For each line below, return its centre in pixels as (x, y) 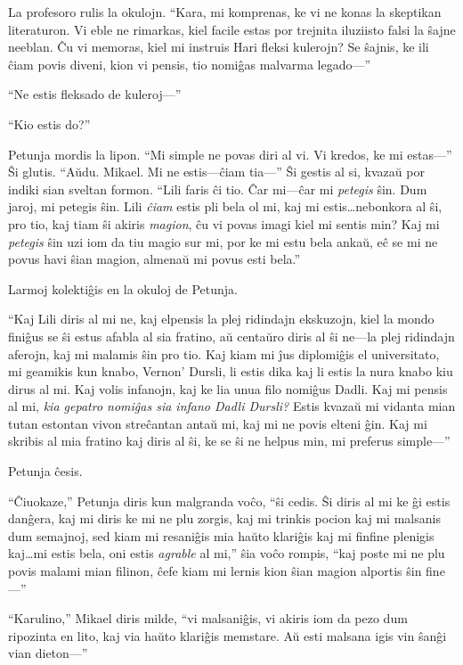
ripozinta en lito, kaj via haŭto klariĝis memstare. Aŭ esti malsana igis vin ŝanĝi (227, 635)
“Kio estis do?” (49, 123)
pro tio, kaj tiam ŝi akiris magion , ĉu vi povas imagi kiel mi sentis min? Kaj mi (224, 223)
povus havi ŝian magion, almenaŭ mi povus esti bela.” (154, 259)
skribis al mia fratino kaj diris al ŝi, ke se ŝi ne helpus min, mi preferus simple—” (229, 441)
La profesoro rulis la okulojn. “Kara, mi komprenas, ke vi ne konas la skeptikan (225, 12)
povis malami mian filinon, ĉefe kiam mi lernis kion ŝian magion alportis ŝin (215, 571)
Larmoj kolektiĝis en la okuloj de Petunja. (123, 288)
